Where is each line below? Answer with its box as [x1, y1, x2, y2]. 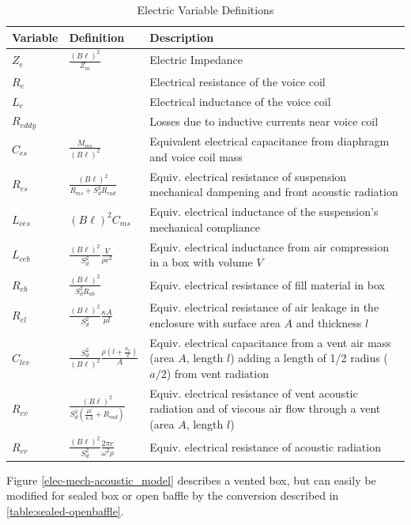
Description [149, 28, 214, 45]
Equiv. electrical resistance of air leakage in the [149, 299, 379, 315]
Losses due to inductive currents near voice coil [149, 112, 379, 129]
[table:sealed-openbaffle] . [6, 502, 124, 519]
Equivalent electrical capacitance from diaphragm [149, 133, 390, 149]
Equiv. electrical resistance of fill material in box [149, 276, 385, 293]
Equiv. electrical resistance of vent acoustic [149, 384, 358, 401]
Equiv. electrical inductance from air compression [149, 238, 389, 255]
